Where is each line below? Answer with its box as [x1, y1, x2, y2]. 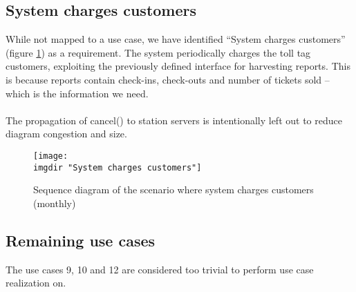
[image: [33, 150, 68, 161]
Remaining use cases [6, 229, 156, 251]
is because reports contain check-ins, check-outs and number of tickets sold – [6, 72, 330, 86]
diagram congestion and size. [6, 126, 127, 141]
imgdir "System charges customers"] [33, 162, 202, 173]
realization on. [6, 275, 66, 290]
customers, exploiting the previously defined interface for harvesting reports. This [6, 59, 350, 73]
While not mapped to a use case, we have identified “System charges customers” [6, 32, 346, 46]
